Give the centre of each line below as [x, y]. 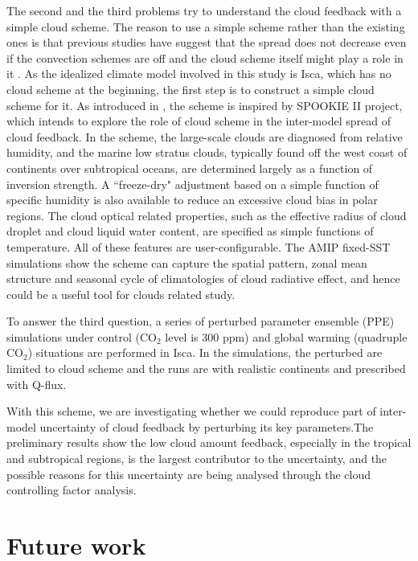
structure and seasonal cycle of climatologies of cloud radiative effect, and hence [203, 278]
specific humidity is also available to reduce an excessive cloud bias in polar [192, 200]
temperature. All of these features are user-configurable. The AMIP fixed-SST [199, 246]
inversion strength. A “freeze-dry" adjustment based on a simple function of [193, 184]
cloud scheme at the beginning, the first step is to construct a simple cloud [191, 89]
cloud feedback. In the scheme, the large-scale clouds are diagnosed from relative [205, 136]
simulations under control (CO [82, 336]
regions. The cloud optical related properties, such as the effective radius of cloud [207, 215]
